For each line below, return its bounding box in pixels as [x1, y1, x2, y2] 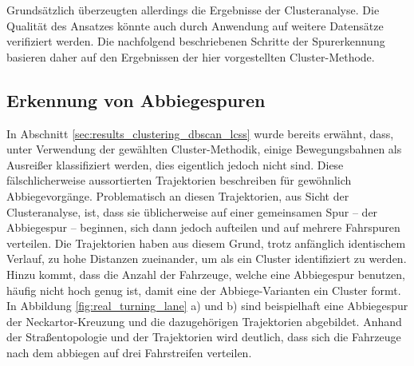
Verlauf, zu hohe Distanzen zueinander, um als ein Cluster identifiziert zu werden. [6, 250, 407, 267]
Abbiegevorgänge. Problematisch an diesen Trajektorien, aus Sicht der [6, 187, 349, 204]
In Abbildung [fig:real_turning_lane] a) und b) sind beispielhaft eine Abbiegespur [6, 297, 408, 314]
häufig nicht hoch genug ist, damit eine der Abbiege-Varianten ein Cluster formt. [6, 281, 401, 298]
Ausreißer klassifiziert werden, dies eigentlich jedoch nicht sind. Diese [6, 156, 344, 173]
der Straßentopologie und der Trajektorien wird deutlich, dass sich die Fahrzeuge [6, 328, 401, 345]
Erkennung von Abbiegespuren [6, 87, 266, 112]
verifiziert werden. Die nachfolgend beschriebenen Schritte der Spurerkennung [6, 33, 385, 50]
